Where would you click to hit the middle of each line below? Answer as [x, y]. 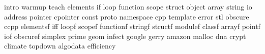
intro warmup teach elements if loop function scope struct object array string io [128, 6]
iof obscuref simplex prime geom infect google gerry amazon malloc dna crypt [125, 36]
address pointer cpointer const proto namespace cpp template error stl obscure [127, 16]
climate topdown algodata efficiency [60, 46]
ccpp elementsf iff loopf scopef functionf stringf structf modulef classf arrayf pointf [132, 26]
